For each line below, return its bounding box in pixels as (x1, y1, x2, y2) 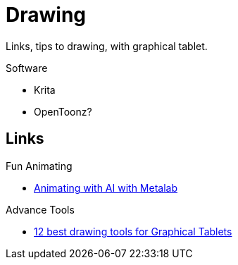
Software (6, 61, 48, 74)
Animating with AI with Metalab (34, 181, 177, 194)
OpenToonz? (34, 105, 92, 118)
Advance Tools (6, 203, 75, 216)
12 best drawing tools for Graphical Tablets (34, 225, 232, 238)
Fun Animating (6, 159, 73, 172)
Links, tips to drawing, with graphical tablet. (6, 39, 208, 52)
